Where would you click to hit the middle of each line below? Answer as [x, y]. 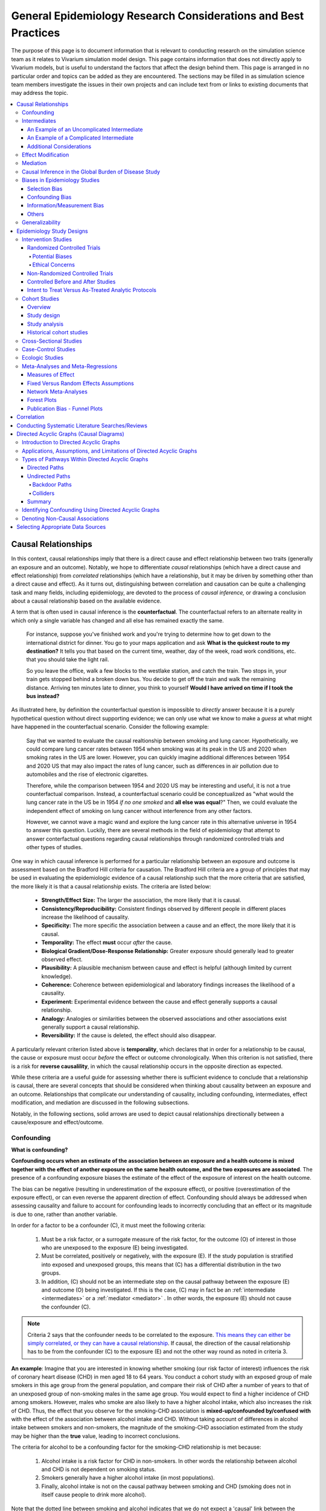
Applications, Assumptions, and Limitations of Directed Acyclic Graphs [110, 451]
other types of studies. [54, 847]
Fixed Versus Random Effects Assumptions [81, 383]
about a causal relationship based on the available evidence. [86, 601]
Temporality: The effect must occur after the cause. [107, 942]
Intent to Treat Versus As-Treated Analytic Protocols [92, 290]
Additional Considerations [59, 146]
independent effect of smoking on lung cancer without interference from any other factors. [139, 811]
